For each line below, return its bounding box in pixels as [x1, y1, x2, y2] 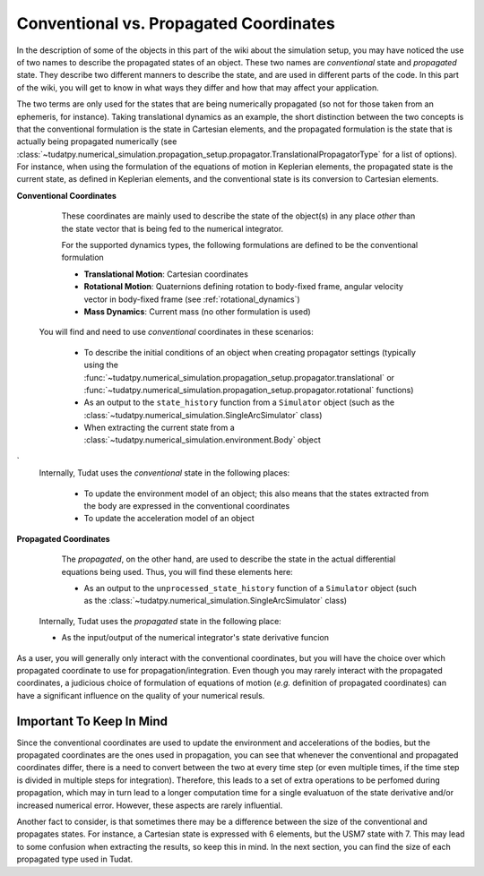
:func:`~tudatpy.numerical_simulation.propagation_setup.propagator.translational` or [83, 372, 394, 382]
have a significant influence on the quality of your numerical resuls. [16, 690, 265, 700]
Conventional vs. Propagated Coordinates [16, 13, 335, 33]
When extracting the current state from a [83, 422, 235, 434]
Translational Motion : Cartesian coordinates [83, 269, 248, 279]
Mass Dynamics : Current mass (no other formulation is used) [83, 305, 311, 317]
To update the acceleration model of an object [83, 513, 255, 524]
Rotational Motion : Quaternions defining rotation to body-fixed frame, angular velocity [83, 281, 403, 292]
